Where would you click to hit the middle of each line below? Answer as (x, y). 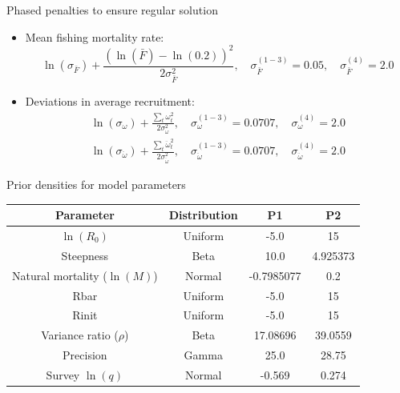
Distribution (203, 215)
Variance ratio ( (80, 335)
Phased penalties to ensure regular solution (112, 10)
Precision (85, 355)
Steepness (85, 255)
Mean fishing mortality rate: (95, 36)
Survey (63, 374)
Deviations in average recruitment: (110, 101)
